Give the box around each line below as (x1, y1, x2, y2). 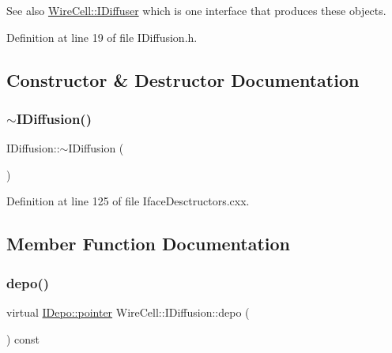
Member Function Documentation (6, 231, 291, 256)
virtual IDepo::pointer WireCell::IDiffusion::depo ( (6, 303, 250, 320)
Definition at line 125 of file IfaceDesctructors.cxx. (6, 193, 250, 209)
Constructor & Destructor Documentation (6, 67, 360, 92)
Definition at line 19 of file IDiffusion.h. (6, 28, 198, 45)
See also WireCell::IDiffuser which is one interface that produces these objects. (6, 2, 386, 18)
